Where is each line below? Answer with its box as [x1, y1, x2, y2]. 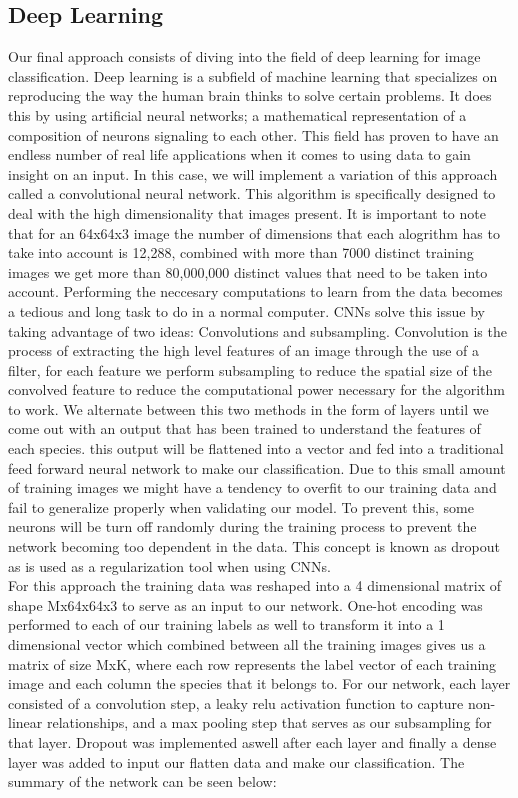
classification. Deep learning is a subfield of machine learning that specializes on [8, 65, 498, 86]
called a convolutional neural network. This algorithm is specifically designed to [8, 183, 496, 204]
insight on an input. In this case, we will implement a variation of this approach [8, 163, 498, 184]
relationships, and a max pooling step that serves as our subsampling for [46, 712, 492, 733]
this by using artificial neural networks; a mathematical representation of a [8, 104, 467, 125]
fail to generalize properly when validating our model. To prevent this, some [8, 496, 474, 517]
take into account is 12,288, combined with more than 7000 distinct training [8, 242, 474, 263]
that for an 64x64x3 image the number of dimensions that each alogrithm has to [8, 222, 500, 243]
